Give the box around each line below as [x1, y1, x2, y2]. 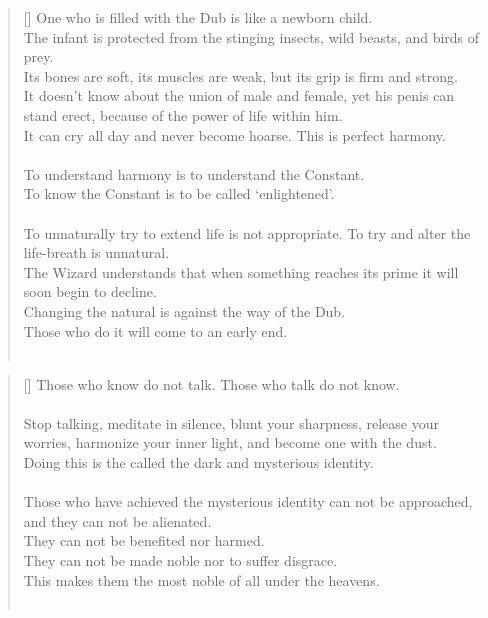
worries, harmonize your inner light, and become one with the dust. [23, 432, 437, 453]
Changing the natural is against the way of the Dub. [23, 300, 346, 321]
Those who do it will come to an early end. [23, 320, 288, 341]
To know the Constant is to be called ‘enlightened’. [23, 183, 335, 204]
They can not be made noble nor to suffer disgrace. [23, 550, 338, 571]
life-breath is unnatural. [23, 242, 170, 263]
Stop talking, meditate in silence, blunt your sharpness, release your [23, 412, 439, 433]
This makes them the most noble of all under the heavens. [23, 569, 380, 590]
